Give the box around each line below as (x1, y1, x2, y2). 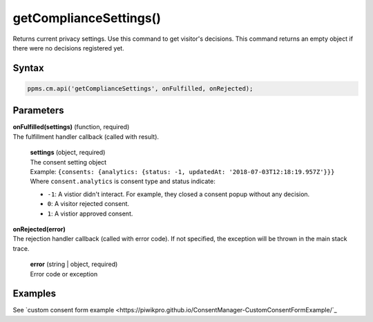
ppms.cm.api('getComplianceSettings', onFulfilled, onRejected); (27, 84, 254, 93)
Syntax (12, 62, 44, 74)
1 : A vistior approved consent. (47, 209, 133, 218)
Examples (12, 287, 57, 300)
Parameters (12, 104, 64, 117)
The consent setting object (30, 158, 107, 166)
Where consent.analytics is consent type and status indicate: (30, 177, 216, 186)
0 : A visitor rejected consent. (47, 200, 130, 208)
